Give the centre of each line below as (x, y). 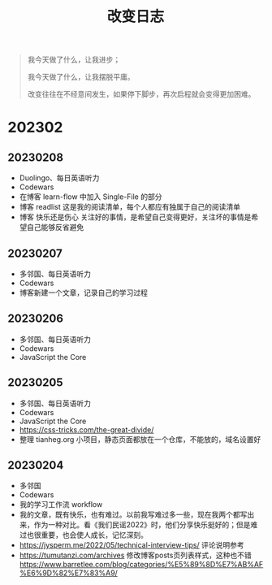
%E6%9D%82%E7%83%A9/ (69, 573)
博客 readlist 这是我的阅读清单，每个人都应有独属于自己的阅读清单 (130, 207)
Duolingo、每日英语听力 (59, 178)
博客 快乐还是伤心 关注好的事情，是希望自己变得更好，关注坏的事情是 (135, 217)
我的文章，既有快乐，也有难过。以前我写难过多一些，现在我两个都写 (133, 515)
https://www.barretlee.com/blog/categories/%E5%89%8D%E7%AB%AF (141, 565)
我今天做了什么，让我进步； (74, 60)
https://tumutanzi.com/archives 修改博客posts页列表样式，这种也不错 (136, 555)
